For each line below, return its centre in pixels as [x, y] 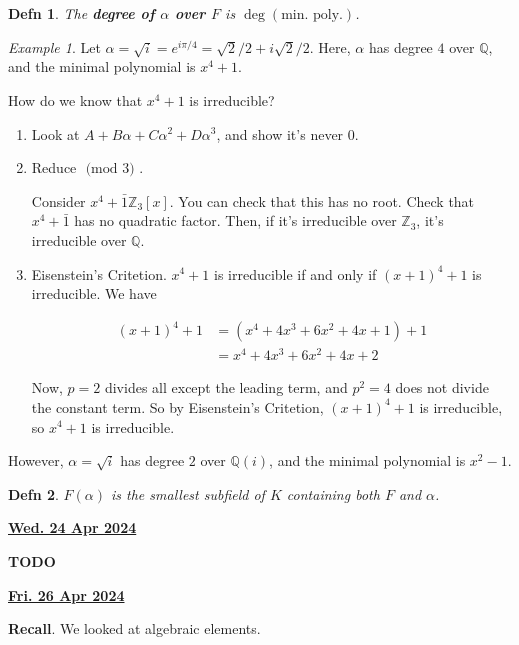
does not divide [442, 387]
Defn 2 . [33, 493]
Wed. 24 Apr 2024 [72, 527]
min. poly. [312, 15]
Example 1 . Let [54, 46]
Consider [58, 200]
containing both [333, 493]
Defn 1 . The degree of [81, 13]
